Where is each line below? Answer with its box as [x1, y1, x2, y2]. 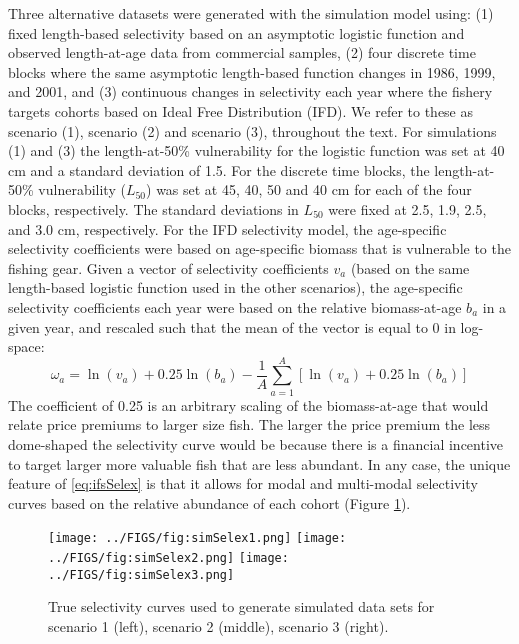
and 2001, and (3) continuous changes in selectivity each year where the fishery [8, 81, 493, 102]
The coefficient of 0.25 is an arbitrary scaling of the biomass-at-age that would [8, 394, 489, 415]
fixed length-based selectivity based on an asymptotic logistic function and [8, 22, 465, 43]
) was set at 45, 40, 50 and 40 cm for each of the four [146, 179, 472, 200]
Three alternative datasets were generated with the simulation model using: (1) [8, 3, 494, 23]
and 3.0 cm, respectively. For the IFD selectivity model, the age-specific [8, 218, 447, 239]
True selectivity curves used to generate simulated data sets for [48, 596, 435, 617]
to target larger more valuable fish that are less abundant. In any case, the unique [8, 453, 511, 474]
